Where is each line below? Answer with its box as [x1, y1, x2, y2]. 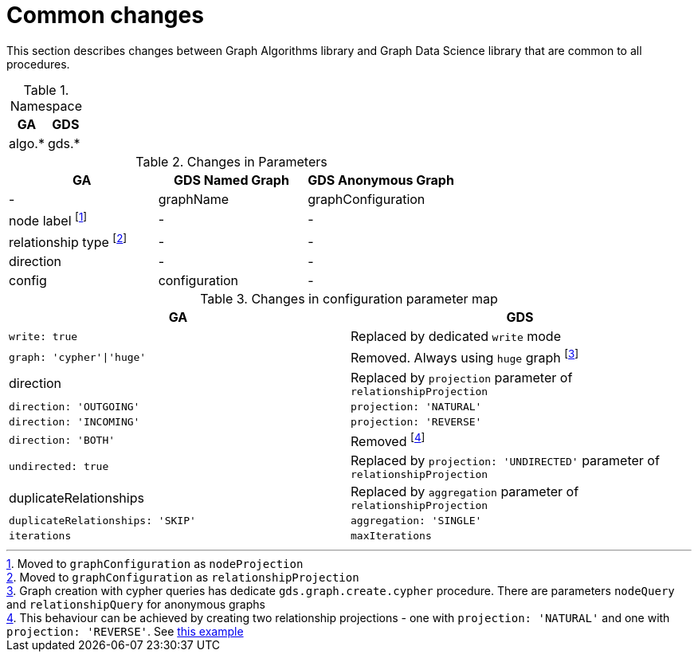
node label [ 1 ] [9, 210, 88, 229]
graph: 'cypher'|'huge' [9, 351, 147, 363]
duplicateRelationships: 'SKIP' [9, 515, 196, 527]
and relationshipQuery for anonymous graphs [6, 597, 265, 612]
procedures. [6, 57, 70, 71]
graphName [158, 190, 229, 207]
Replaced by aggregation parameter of [351, 484, 579, 500]
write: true [9, 330, 78, 343]
